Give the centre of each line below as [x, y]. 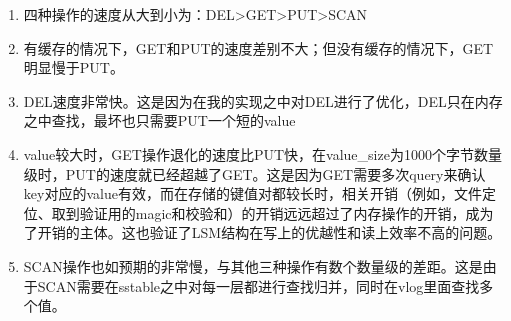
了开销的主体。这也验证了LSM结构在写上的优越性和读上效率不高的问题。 [262, 232]
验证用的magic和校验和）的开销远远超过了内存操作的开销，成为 [286, 212]
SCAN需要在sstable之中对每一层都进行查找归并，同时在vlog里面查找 [258, 285]
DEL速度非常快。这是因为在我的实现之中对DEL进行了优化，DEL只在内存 [263, 100]
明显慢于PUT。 [73, 67]
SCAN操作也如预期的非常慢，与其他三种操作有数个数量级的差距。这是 [253, 265]
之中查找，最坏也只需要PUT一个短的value [159, 120]
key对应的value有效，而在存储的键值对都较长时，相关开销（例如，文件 [252, 193]
